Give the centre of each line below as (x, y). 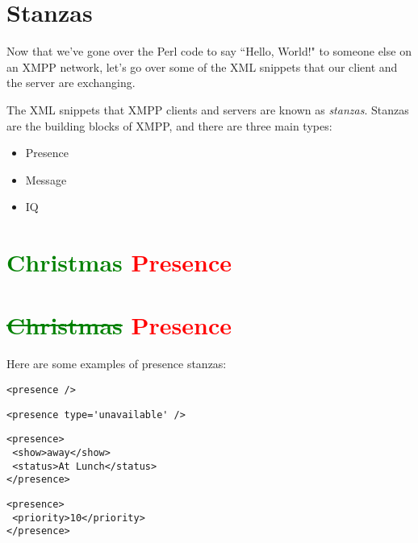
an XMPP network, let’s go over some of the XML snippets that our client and (202, 66)
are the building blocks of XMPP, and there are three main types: (169, 125)
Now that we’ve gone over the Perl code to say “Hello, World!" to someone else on (209, 51)
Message (46, 179)
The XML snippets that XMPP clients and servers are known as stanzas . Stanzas (208, 109)
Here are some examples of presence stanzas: (117, 364)
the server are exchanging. (71, 83)
